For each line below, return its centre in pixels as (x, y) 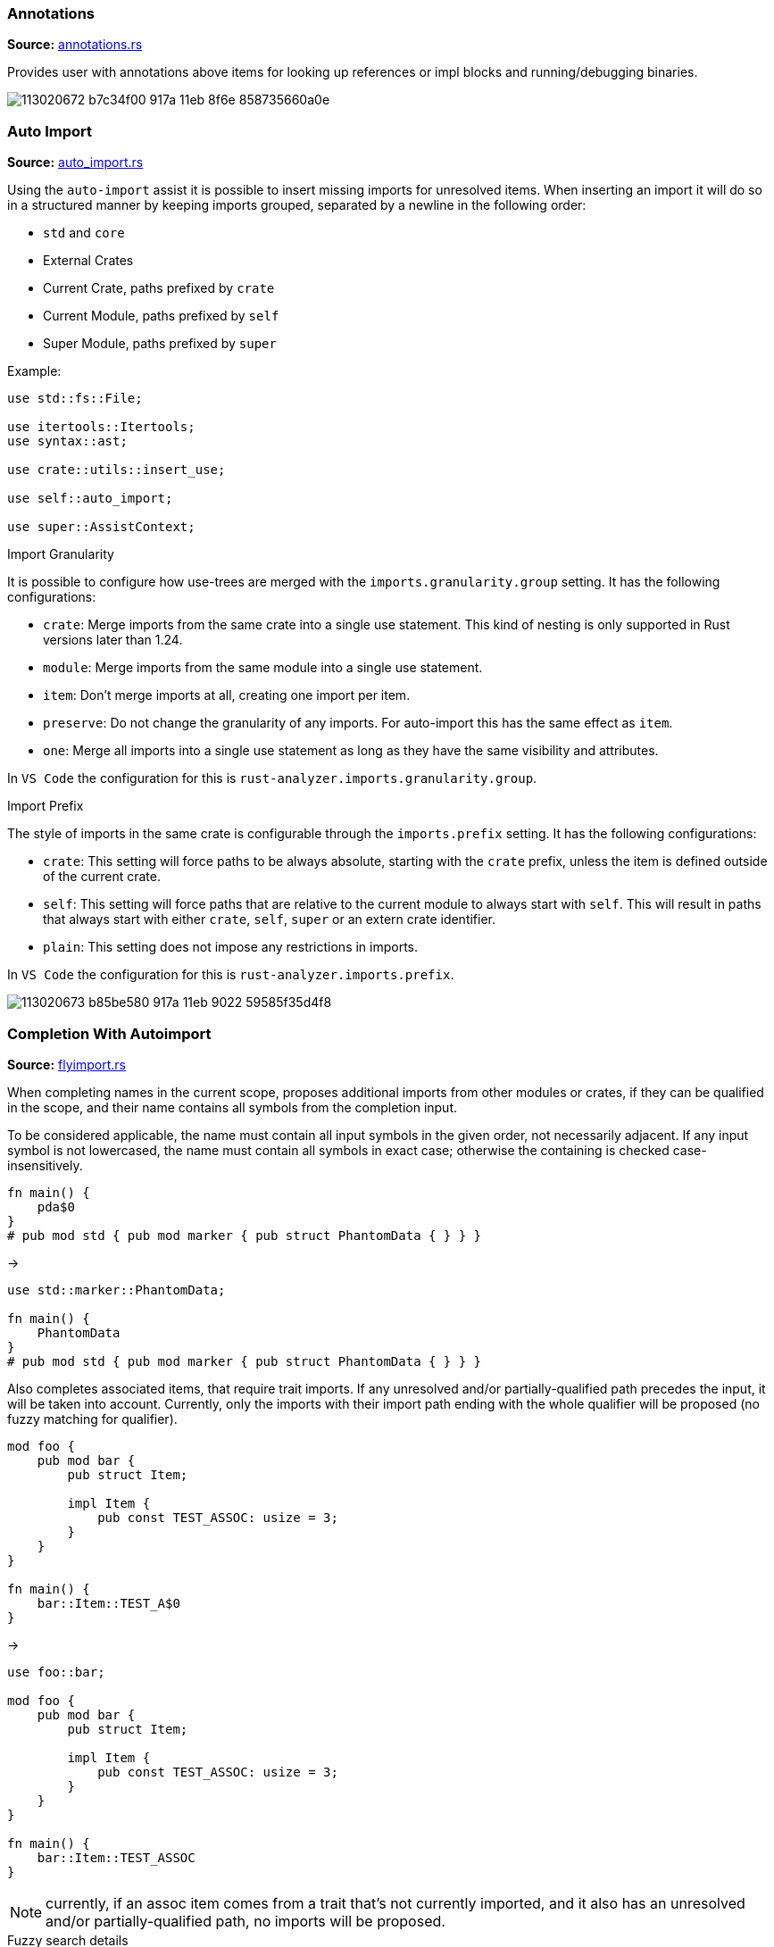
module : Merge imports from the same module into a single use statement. (263, 668)
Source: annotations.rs (75, 45)
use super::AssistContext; (101, 527)
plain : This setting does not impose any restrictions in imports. (231, 947)
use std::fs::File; (75, 399)
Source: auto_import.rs (75, 162)
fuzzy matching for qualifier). (92, 1419)
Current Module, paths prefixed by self (161, 316)
